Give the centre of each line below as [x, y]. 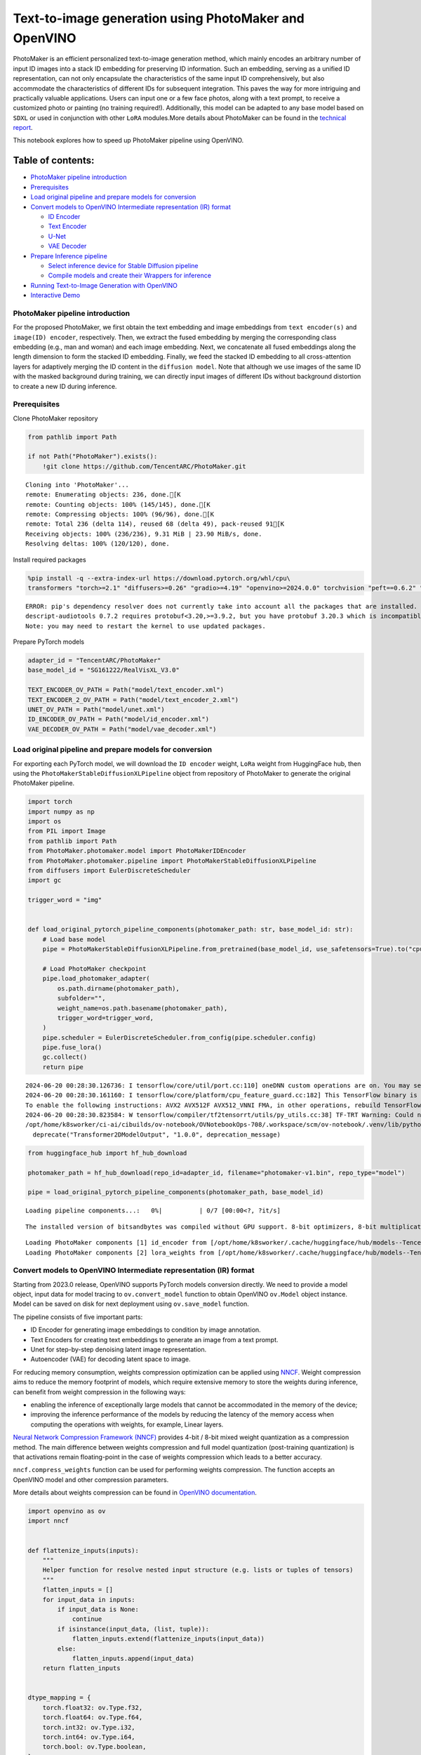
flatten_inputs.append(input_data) [133, 1658]
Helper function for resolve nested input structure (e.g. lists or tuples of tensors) [198, 1570]
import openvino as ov [67, 1511]
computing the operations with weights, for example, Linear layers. [127, 1424]
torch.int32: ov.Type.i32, [89, 1727]
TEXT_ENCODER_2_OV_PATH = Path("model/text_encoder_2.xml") [133, 700]
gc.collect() [65, 1057]
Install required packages [50, 559]
